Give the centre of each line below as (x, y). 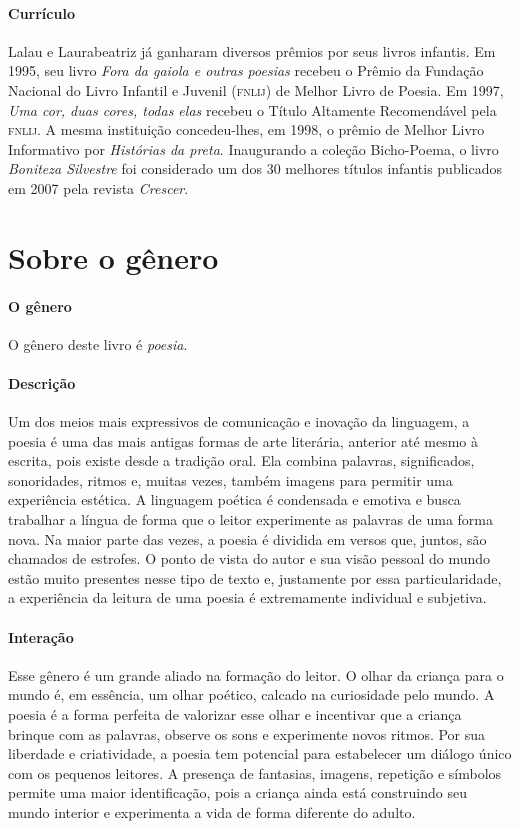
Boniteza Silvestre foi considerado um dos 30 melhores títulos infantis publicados (255, 168)
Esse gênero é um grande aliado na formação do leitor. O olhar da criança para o (256, 674)
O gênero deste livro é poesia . (98, 343)
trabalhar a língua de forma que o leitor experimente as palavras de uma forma (250, 519)
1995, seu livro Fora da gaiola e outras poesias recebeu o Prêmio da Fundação (246, 70)
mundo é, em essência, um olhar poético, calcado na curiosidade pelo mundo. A (251, 694)
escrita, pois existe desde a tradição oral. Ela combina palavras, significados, (241, 460)
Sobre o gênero (113, 256)
